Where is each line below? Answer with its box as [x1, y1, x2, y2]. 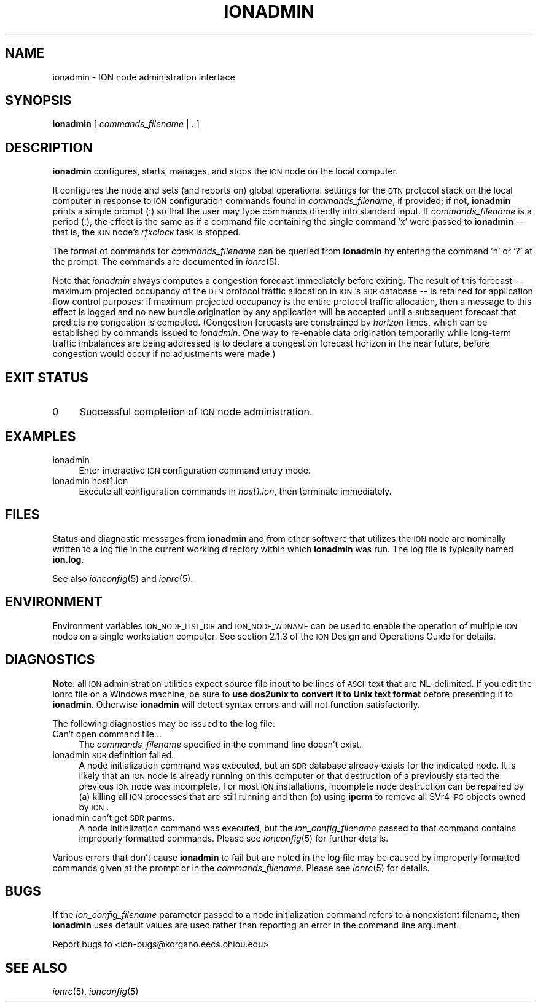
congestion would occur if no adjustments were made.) [52, 348, 276, 359]
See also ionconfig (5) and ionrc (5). [52, 573, 193, 584]
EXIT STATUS [5, 369, 88, 385]
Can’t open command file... [52, 728, 162, 739]
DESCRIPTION [5, 139, 93, 155]
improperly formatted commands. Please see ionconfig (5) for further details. [79, 833, 389, 844]
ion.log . [52, 554, 84, 565]
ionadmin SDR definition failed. [52, 749, 174, 760]
